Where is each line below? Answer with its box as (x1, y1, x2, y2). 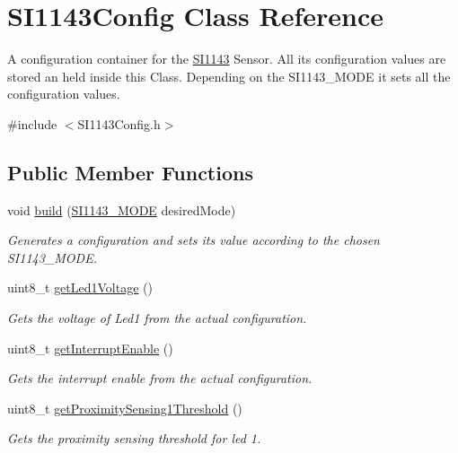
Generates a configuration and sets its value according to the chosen (7, 231, 380, 249)
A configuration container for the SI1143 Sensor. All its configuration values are (7, 49, 446, 68)
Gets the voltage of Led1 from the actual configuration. (7, 309, 307, 327)
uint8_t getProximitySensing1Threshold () (7, 398, 242, 417)
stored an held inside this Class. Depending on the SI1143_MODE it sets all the (7, 66, 451, 85)
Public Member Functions (7, 158, 253, 186)
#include (7, 114, 57, 133)
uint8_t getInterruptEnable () (7, 338, 173, 357)
